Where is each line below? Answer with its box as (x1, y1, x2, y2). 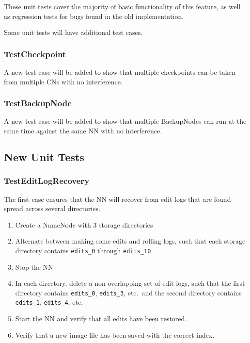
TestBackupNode (4, 97, 72, 109)
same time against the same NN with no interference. (4, 126, 162, 135)
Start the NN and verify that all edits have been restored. (15, 313, 187, 324)
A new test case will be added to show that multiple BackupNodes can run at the (4, 116, 247, 126)
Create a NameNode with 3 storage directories (15, 219, 153, 229)
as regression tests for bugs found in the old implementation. (4, 11, 184, 21)
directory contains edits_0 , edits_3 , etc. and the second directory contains (15, 287, 242, 297)
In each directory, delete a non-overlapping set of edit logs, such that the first (15, 278, 245, 288)
